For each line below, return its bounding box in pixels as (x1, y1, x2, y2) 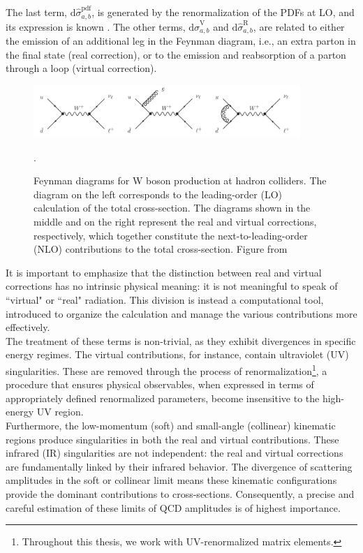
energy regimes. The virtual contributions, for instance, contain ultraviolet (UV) (6, 347, 349, 362)
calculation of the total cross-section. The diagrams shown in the (34, 200, 311, 215)
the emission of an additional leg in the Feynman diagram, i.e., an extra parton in (6, 33, 356, 47)
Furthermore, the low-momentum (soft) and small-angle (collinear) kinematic (6, 418, 336, 432)
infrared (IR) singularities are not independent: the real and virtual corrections (6, 445, 343, 460)
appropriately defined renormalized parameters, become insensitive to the (6, 390, 320, 405)
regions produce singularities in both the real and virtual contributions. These (6, 432, 339, 446)
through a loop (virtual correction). (6, 61, 157, 75)
